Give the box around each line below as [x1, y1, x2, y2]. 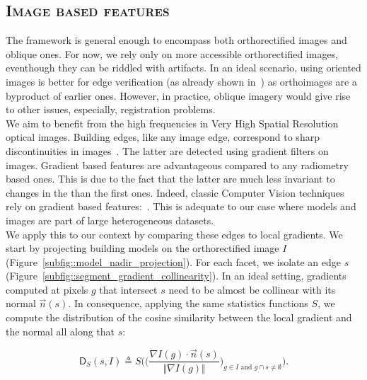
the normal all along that [6, 323, 115, 338]
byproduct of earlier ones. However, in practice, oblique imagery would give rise [6, 88, 351, 103]
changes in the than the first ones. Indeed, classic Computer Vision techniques [6, 185, 344, 200]
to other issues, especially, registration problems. [6, 102, 216, 117]
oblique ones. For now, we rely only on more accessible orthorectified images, [6, 46, 339, 61]
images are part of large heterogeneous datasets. [6, 212, 214, 227]
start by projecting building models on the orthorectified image [6, 241, 279, 255]
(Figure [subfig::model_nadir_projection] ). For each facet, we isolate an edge [6, 254, 342, 269]
